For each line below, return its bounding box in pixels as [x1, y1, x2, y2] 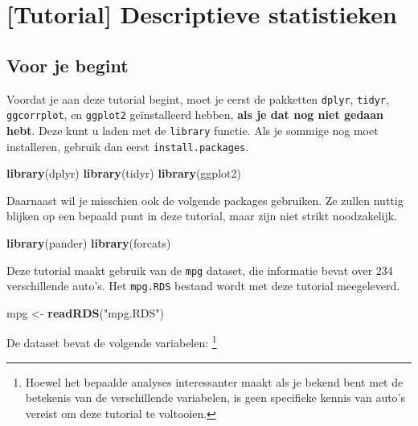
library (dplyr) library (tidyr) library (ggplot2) [6, 165, 241, 182]
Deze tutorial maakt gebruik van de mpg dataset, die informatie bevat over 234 [6, 261, 393, 278]
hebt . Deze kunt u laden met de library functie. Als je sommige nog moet [6, 121, 379, 138]
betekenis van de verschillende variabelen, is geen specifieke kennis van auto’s [25, 389, 406, 406]
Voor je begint [6, 52, 129, 77]
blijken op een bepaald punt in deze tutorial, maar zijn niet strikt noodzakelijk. [6, 207, 397, 224]
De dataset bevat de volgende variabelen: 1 [6, 332, 217, 351]
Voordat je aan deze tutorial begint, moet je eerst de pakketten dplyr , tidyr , [6, 90, 389, 107]
